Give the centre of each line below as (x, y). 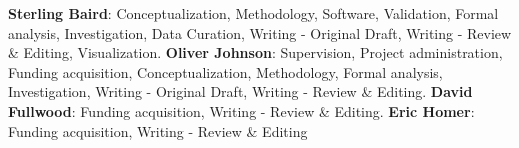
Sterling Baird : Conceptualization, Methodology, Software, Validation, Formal (253, 13)
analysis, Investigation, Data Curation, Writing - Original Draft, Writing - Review (260, 32)
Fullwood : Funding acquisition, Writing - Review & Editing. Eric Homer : (241, 110)
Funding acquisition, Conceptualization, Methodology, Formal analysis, (225, 71)
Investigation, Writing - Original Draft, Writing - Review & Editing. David (240, 91)
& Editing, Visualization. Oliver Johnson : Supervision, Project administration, (255, 52)
